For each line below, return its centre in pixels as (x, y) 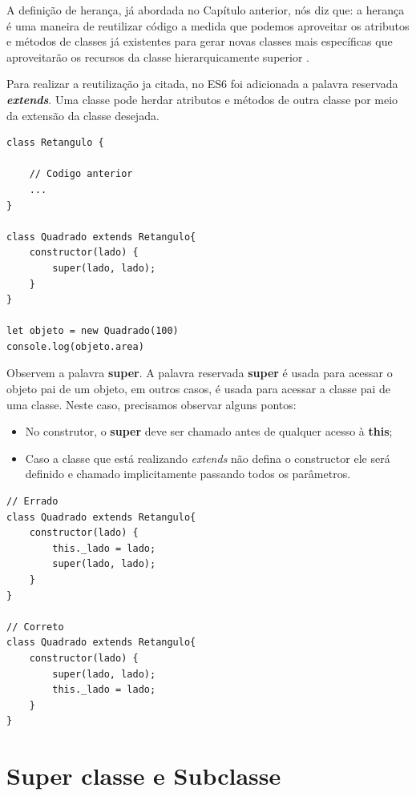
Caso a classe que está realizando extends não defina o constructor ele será (208, 458)
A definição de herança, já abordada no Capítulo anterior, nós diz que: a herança (206, 10)
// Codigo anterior (81, 174)
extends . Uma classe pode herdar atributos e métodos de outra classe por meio (202, 99)
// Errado (32, 502)
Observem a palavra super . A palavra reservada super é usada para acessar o (200, 373)
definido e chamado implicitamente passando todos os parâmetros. (188, 474)
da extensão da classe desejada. (83, 115)
